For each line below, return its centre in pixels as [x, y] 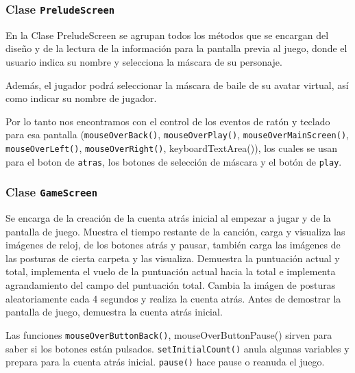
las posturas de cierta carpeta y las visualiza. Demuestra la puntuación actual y [173, 258]
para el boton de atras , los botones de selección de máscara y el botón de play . [174, 161]
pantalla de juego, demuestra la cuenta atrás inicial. [114, 312]
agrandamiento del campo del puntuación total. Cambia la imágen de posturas [171, 285]
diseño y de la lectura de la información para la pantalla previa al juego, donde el [176, 48]
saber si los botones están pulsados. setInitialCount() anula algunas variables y [177, 348]
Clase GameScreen [52, 192]
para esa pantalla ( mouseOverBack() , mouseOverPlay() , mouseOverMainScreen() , [177, 134]
